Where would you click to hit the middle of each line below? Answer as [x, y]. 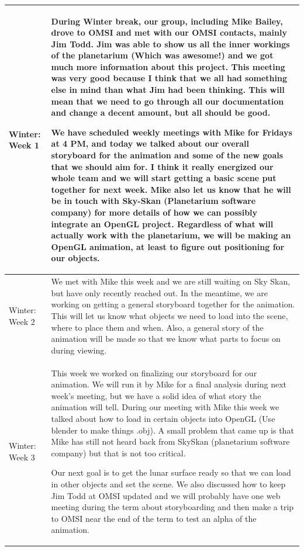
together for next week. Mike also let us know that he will [171, 189]
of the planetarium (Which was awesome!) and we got [162, 55]
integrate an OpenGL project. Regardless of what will [162, 223]
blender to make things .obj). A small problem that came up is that [172, 430]
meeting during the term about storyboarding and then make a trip [172, 507]
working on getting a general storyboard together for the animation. [173, 304]
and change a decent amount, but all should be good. [161, 112]
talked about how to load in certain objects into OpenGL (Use [163, 418]
